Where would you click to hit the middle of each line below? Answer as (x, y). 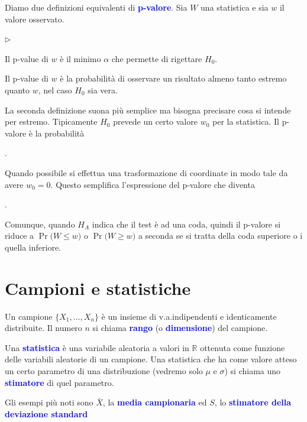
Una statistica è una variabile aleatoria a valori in (97, 347)
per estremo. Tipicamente (51, 121)
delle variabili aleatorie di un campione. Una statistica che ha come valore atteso (151, 359)
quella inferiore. (33, 247)
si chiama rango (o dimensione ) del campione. (180, 328)
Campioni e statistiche (98, 288)
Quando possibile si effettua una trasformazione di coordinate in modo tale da (146, 172)
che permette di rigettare (157, 58)
